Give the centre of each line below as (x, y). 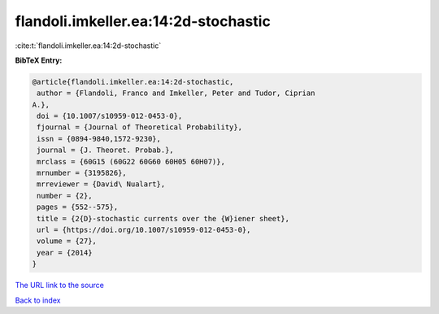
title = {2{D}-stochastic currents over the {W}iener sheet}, (163, 218)
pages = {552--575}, (78, 207)
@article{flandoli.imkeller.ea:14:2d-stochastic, (133, 82)
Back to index (38, 300)
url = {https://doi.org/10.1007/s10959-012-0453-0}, (144, 230)
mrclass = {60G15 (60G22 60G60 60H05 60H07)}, (131, 161)
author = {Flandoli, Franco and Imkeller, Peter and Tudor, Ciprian (176, 93)
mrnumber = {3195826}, (82, 173)
